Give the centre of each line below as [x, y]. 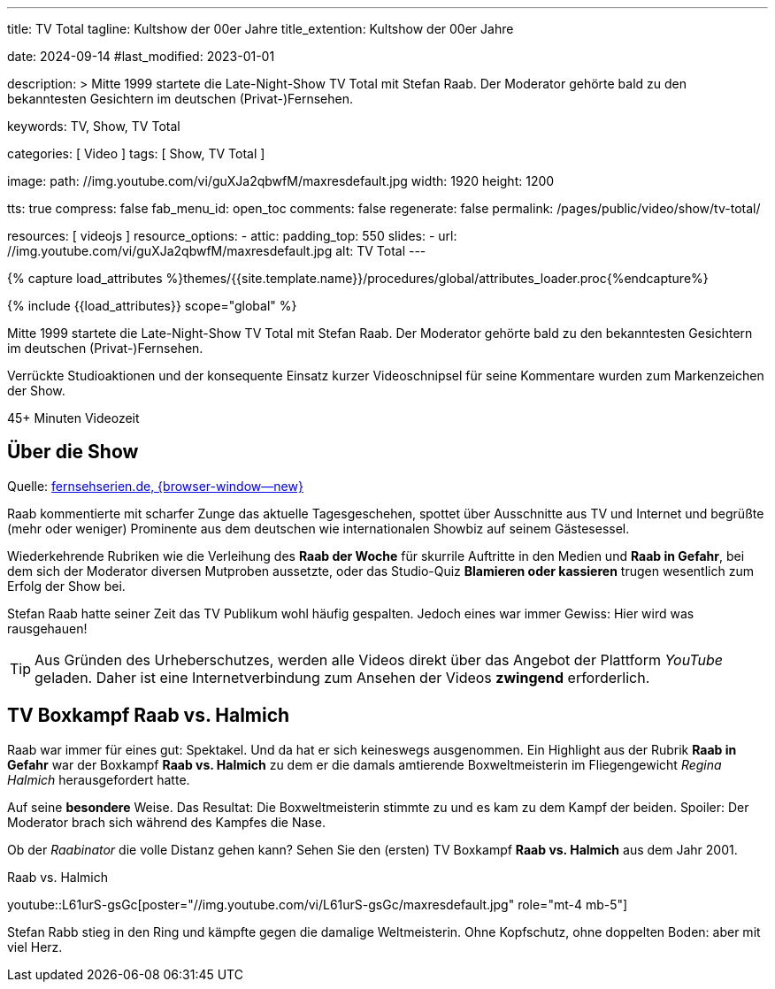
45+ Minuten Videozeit [73, 418]
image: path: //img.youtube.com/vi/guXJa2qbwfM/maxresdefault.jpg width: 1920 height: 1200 [281, 181]
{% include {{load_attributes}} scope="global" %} [152, 306]
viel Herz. [35, 947]
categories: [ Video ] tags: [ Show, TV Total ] [136, 153]
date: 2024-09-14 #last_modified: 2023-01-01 [141, 56]
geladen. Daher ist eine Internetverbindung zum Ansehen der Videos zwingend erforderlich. [342, 677]
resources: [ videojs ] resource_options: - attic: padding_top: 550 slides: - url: [232, 236]
